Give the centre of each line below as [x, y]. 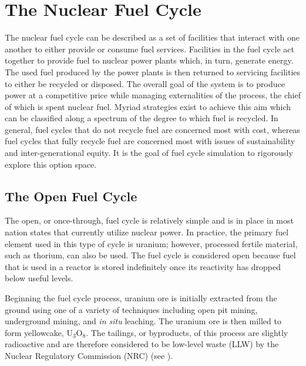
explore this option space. [51, 164]
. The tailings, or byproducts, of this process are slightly [187, 332]
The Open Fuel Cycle [71, 196]
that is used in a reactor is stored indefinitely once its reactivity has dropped [143, 266]
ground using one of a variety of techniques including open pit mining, [131, 309]
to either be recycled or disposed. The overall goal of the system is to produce [145, 83]
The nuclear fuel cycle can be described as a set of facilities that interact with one [152, 37]
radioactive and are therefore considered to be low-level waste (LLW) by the [142, 344]
